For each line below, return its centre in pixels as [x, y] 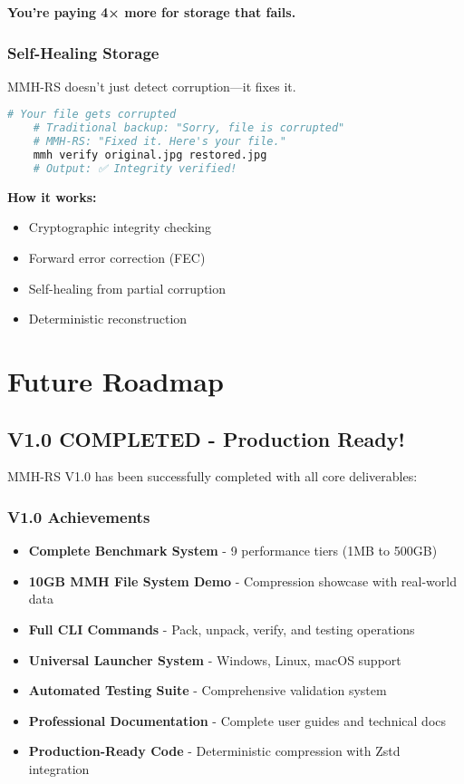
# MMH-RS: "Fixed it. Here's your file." [159, 142]
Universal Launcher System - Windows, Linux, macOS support [215, 659]
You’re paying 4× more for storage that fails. [152, 12]
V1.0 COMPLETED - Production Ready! [206, 438]
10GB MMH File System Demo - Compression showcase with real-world [243, 581]
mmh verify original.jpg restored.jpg [150, 155]
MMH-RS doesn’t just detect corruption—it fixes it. [152, 86]
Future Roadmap [116, 380]
